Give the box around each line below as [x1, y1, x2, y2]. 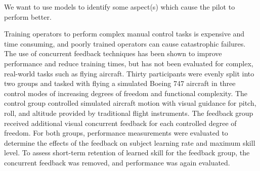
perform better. [4, 11, 52, 22]
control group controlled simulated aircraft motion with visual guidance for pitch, [4, 98, 256, 108]
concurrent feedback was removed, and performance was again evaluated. [4, 157, 230, 167]
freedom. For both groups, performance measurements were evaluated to [4, 127, 228, 138]
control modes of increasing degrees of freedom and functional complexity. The [4, 88, 248, 98]
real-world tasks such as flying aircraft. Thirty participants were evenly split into [4, 68, 254, 78]
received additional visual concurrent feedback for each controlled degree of [4, 117, 237, 128]
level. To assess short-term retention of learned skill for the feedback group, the [4, 147, 250, 158]
